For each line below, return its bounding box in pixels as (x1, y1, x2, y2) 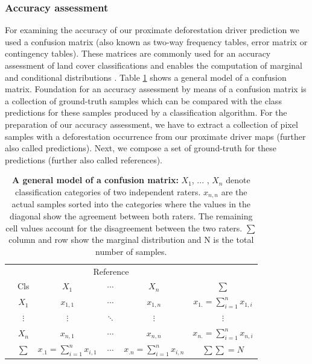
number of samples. (95, 245, 167, 257)
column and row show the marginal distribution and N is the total (8, 233, 254, 246)
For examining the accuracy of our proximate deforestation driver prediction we (5, 24, 299, 36)
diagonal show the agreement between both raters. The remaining (10, 209, 253, 222)
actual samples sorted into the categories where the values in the (11, 198, 251, 210)
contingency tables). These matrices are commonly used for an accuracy (5, 47, 271, 60)
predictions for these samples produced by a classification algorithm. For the (5, 106, 287, 119)
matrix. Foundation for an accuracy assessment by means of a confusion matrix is (5, 83, 307, 95)
